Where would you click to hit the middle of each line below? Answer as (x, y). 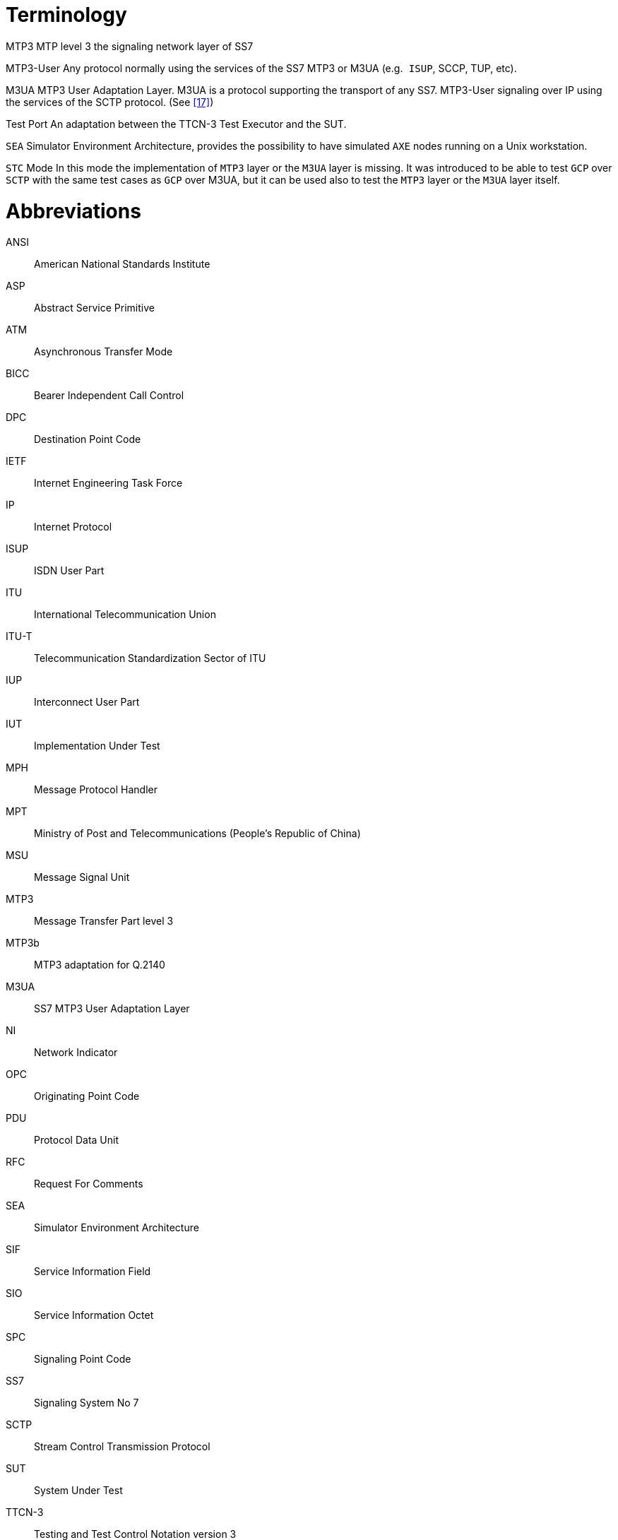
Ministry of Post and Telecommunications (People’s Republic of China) (197, 834)
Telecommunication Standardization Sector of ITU (150, 658)
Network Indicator (76, 1053)
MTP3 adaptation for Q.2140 (100, 965)
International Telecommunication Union (125, 615)
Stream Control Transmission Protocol (122, 1447)
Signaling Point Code (83, 1359)
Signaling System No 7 (87, 1403)
